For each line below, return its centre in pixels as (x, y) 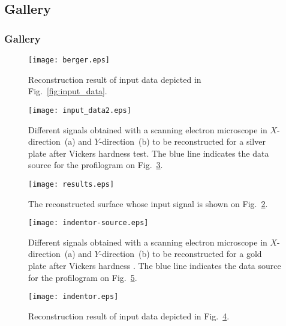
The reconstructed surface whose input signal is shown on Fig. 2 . (148, 203)
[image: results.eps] (71, 184)
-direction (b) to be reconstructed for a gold (180, 254)
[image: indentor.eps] (73, 297)
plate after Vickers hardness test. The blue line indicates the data (149, 153)
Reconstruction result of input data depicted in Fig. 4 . (129, 315)
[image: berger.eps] (69, 60)
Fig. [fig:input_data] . (68, 91)
